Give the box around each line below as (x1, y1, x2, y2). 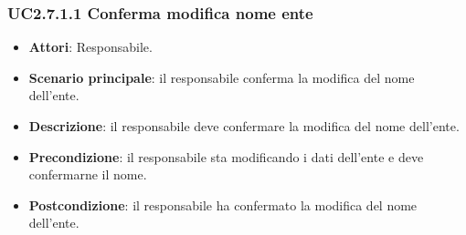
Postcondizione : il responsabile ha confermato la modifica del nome (28, 195, 418, 214)
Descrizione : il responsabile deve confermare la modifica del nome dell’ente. (28, 117, 460, 135)
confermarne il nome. (28, 165, 147, 184)
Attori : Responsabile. (28, 37, 153, 56)
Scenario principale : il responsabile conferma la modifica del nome (28, 67, 415, 87)
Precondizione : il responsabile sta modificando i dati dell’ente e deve (28, 147, 424, 166)
